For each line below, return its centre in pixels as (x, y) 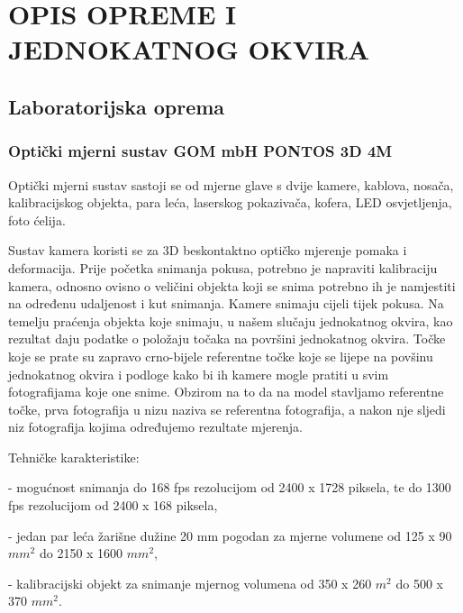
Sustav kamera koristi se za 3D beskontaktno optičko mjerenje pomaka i (208, 250)
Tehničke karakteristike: (74, 457)
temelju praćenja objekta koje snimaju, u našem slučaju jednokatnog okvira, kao (231, 320)
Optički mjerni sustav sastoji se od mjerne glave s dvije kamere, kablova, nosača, (231, 184)
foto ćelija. (37, 220)
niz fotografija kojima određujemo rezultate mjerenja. (155, 427)
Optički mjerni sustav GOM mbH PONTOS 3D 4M (200, 151)
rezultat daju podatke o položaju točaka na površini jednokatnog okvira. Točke (227, 339)
